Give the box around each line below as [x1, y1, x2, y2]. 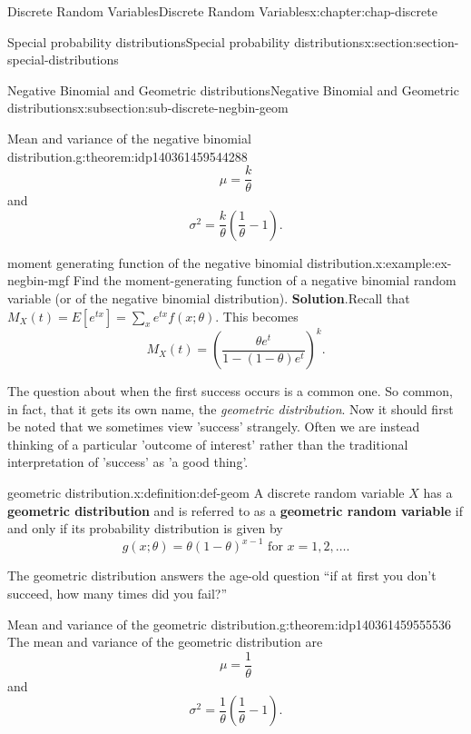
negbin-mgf [7, 271, 70, 290]
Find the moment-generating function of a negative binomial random [73, 271, 456, 290]
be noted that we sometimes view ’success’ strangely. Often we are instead [7, 417, 420, 436]
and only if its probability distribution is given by [7, 519, 283, 538]
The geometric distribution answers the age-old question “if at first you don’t [7, 566, 437, 585]
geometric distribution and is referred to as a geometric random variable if [7, 501, 463, 520]
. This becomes [215, 306, 299, 325]
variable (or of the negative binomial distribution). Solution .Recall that [7, 289, 410, 307]
